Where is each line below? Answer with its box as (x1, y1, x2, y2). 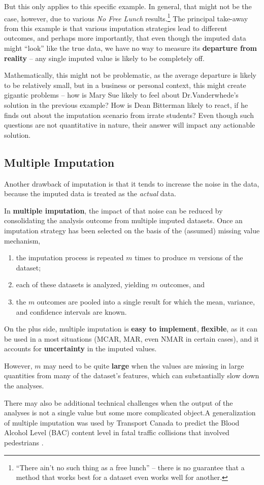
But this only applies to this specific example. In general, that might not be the (4, 1, 252, 11)
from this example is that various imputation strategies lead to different (4, 22, 227, 33)
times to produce (135, 252, 187, 263)
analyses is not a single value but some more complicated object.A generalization (4, 407, 256, 418)
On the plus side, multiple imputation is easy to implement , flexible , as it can (4, 323, 257, 334)
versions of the (198, 252, 243, 263)
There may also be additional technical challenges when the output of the (4, 397, 233, 408)
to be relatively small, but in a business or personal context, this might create (4, 79, 246, 90)
